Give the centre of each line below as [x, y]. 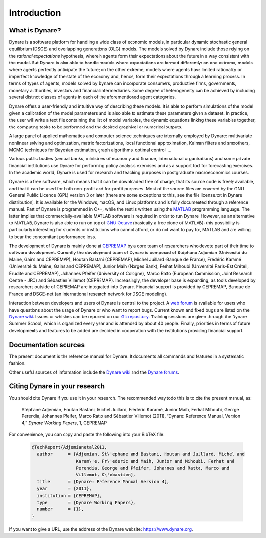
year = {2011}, [65, 489]
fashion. [17, 363]
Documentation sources [47, 345]
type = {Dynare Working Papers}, [86, 502]
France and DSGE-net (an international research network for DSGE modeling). [88, 294]
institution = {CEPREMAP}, [70, 495]
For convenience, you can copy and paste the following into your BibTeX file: [87, 434]
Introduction [35, 13]
